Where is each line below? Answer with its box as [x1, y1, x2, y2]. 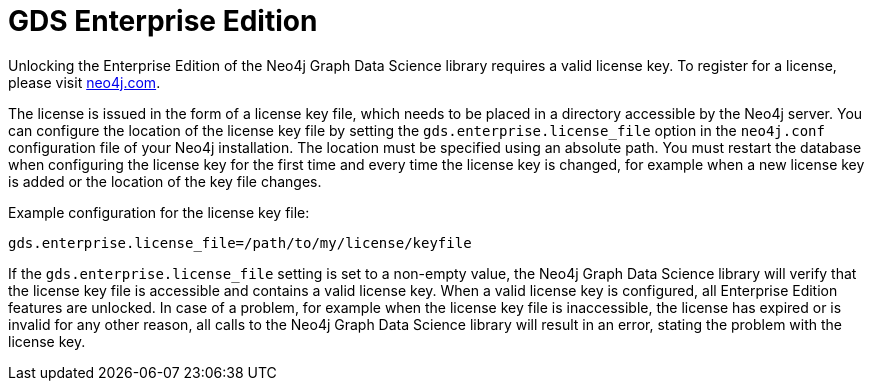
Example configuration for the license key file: [8, 203, 310, 221]
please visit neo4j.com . [8, 73, 161, 91]
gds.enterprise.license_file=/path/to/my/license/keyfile [8, 234, 472, 251]
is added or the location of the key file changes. [8, 172, 322, 190]
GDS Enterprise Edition [8, 4, 318, 38]
